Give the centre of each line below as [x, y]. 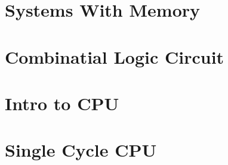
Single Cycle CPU [81, 150]
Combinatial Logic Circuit [115, 56]
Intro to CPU [62, 103]
